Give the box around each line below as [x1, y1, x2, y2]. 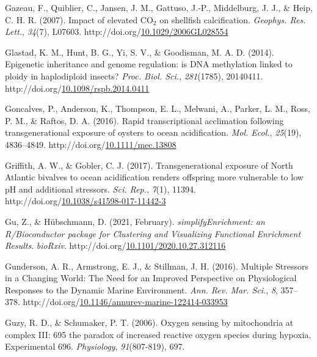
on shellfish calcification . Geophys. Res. [159, 13, 306, 26]
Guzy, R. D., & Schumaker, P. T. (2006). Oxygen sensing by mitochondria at [5, 316, 294, 329]
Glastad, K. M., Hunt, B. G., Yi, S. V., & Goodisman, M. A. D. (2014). [5, 45, 274, 58]
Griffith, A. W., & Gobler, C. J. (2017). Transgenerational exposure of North [5, 158, 293, 171]
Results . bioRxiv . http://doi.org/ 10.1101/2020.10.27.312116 [5, 239, 226, 252]
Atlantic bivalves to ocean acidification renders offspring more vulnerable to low [5, 171, 304, 183]
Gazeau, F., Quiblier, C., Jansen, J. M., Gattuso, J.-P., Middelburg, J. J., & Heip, [5, 1, 313, 13]
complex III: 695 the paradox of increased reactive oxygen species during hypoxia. [5, 328, 312, 340]
